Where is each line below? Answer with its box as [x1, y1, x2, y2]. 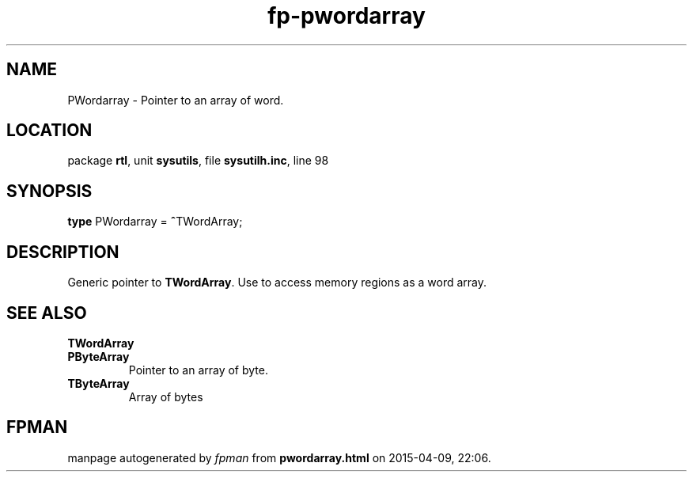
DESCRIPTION [6, 241, 119, 262]
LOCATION [6, 120, 93, 141]
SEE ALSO [6, 302, 87, 323]
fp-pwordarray [267, 2, 426, 29]
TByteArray [67, 376, 130, 390]
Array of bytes [128, 389, 203, 404]
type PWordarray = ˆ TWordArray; [67, 214, 243, 229]
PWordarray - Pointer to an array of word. [67, 93, 284, 107]
